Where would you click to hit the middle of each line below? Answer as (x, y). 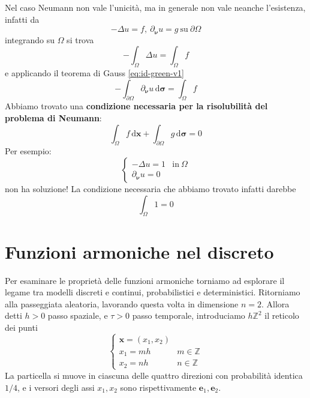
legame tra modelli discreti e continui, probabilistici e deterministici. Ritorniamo (153, 292)
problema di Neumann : (53, 118)
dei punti (21, 327)
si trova (80, 39)
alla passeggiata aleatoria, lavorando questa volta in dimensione (122, 303)
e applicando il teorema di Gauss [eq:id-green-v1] (95, 73)
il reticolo (282, 315)
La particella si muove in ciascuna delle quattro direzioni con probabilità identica (154, 375)
